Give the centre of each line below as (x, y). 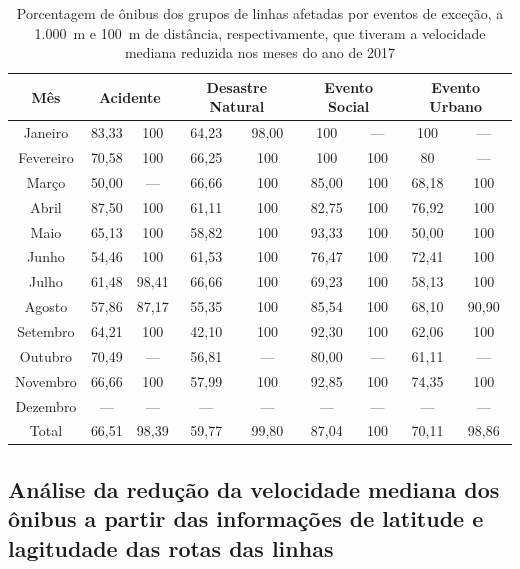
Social (348, 106)
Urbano (456, 106)
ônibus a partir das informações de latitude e (246, 518)
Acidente (129, 96)
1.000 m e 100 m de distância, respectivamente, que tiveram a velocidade (260, 32)
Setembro (46, 330)
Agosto (46, 306)
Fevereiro (46, 157)
